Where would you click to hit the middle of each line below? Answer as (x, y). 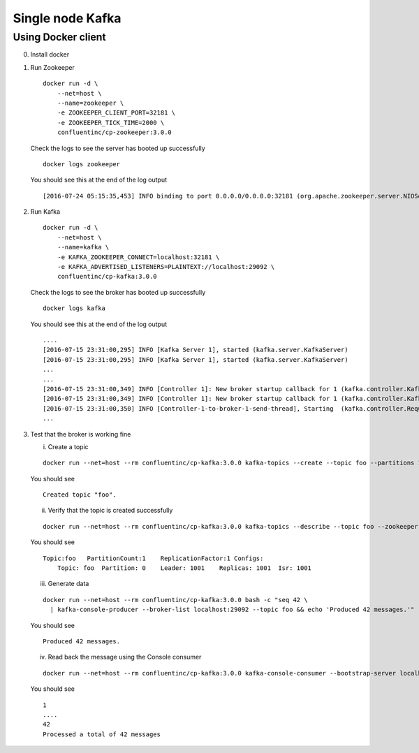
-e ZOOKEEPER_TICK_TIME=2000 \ (111, 123)
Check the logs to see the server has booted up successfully (118, 148)
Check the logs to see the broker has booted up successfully (118, 292)
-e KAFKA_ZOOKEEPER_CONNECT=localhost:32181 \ (138, 257)
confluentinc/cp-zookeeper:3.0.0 (115, 132)
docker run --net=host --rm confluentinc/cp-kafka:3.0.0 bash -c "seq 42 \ (175, 600)
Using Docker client (59, 37)
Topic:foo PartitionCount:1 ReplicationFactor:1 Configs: (153, 558)
